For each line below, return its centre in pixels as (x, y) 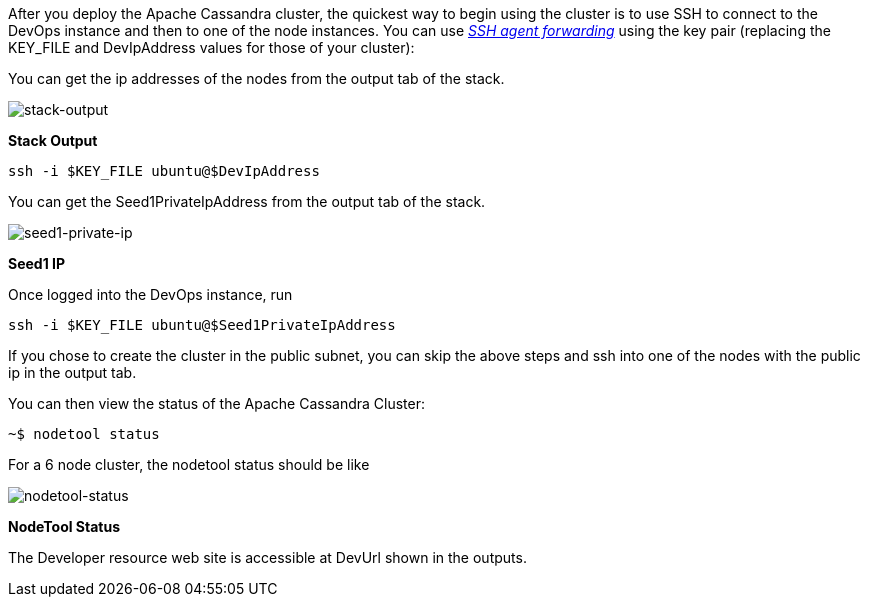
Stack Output (53, 140)
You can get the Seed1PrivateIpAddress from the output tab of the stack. (247, 201)
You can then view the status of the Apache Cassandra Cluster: (216, 403)
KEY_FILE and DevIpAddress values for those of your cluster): (211, 47)
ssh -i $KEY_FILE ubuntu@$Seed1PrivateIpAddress (202, 325)
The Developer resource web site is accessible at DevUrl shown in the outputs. (267, 557)
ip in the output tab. (72, 372)
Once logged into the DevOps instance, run (150, 294)
